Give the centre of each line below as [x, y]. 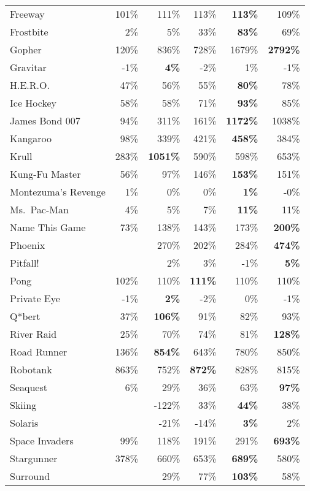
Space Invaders [42, 440]
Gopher [26, 49]
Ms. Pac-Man [39, 209]
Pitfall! [25, 263]
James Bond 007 [45, 120]
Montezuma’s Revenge [58, 192]
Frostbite [29, 32]
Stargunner [34, 458]
